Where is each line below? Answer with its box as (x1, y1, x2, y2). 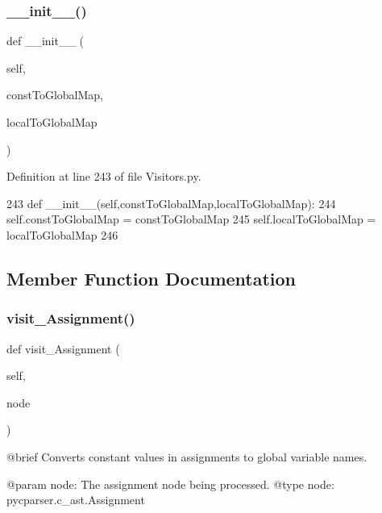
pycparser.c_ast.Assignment (6, 491, 145, 508)
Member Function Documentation (6, 265, 297, 290)
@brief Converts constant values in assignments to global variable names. (6, 448, 367, 465)
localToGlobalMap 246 (6, 226, 118, 243)
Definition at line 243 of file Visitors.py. (6, 168, 201, 185)
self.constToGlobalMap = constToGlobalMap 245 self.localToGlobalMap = (6, 211, 376, 227)
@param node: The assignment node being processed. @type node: (6, 475, 334, 492)
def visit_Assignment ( (6, 340, 120, 357)
